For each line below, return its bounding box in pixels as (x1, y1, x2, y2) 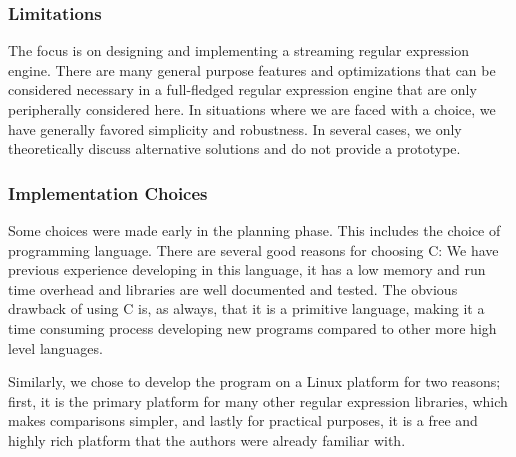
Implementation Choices (8, 180, 208, 205)
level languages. (8, 337, 103, 358)
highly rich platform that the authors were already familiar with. (8, 429, 406, 450)
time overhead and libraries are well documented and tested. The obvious (8, 278, 458, 299)
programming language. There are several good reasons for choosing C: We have (8, 239, 499, 260)
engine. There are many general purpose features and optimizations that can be (8, 59, 496, 80)
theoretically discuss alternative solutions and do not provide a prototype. (8, 138, 461, 159)
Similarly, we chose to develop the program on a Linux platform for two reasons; (8, 371, 501, 392)
